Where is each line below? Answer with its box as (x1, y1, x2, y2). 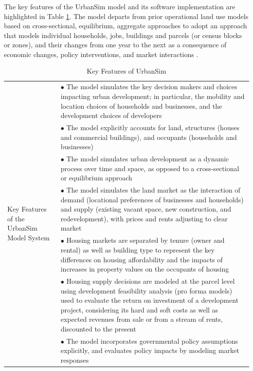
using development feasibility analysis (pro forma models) (60, 285, 233, 295)
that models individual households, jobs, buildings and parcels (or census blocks (4, 30, 242, 40)
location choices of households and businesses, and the (60, 100, 222, 111)
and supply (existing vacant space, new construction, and (60, 204, 232, 214)
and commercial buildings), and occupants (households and (60, 132, 237, 142)
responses (60, 354, 89, 365)
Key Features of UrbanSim (87, 65, 166, 76)
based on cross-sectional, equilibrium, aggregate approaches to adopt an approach (4, 20, 247, 31)
